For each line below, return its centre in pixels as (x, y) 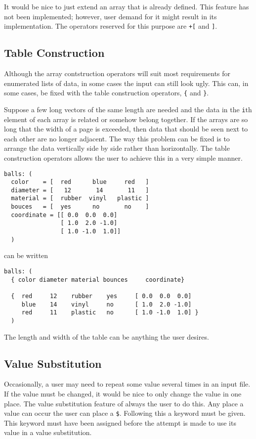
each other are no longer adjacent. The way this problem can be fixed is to (117, 138)
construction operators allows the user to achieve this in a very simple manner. (123, 157)
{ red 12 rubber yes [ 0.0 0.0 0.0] (101, 296)
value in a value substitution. (48, 432)
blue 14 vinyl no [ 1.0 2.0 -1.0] (107, 304)
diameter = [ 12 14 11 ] (80, 190)
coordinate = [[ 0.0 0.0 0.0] (64, 215)
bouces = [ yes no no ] (80, 207)
